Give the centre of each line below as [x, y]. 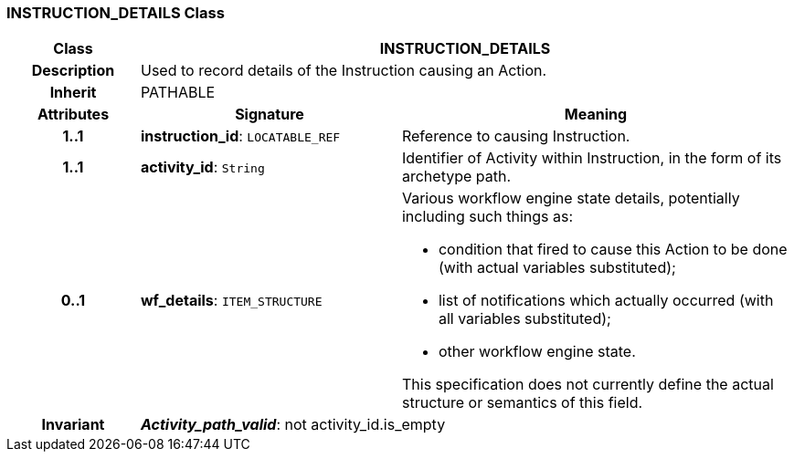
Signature [270, 115]
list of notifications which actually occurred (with [606, 301]
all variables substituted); [524, 319]
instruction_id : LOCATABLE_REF [240, 136]
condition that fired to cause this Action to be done [613, 250]
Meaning [596, 115]
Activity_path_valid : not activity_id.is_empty [293, 425]
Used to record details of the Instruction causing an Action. [344, 71]
